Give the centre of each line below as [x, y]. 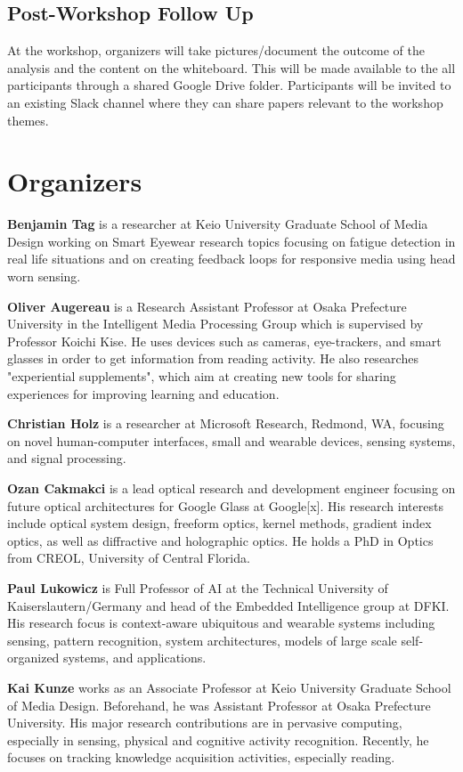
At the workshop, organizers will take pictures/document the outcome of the [216, 50]
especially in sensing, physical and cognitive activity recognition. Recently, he [218, 739]
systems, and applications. [135, 658]
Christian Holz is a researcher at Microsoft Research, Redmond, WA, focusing [226, 423]
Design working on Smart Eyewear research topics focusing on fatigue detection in [231, 241]
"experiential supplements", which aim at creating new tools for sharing [202, 376]
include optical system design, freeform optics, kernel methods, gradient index [219, 523]
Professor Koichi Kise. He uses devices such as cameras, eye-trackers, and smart [224, 341]
